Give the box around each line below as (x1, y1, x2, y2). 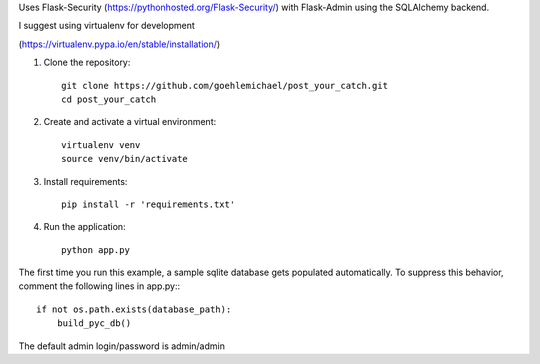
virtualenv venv (61, 139, 141, 150)
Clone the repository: (43, 56, 131, 69)
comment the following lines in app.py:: (18, 280, 180, 292)
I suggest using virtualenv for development (18, 20, 195, 32)
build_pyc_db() (56, 318, 132, 329)
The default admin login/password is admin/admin (18, 340, 225, 352)
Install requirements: (43, 175, 128, 187)
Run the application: (43, 221, 126, 233)
